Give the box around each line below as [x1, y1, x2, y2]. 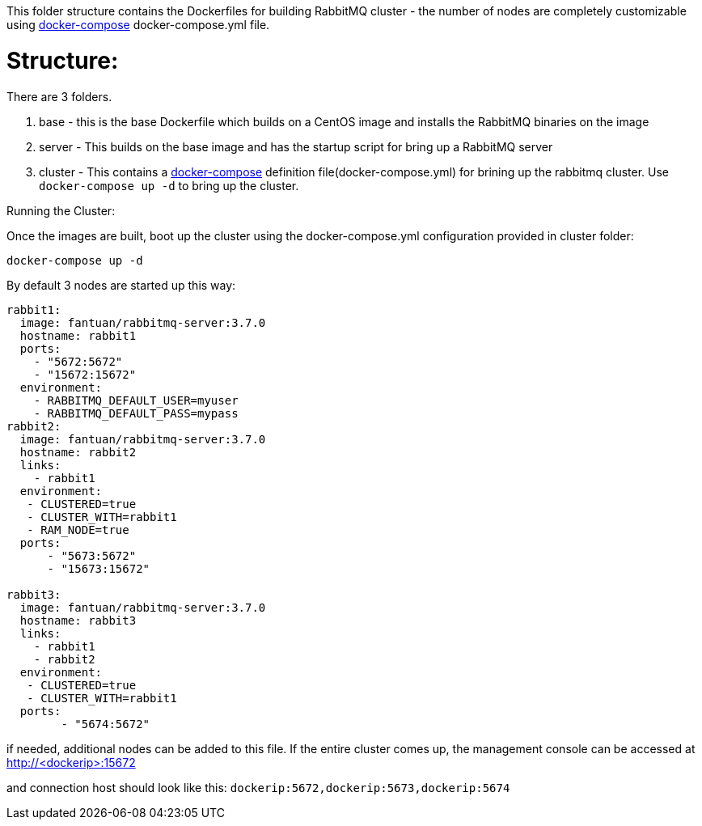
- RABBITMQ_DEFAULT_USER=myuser [33, 393, 239, 407]
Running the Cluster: [6, 203, 116, 218]
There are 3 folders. [6, 89, 112, 104]
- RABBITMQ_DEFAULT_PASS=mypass [33, 406, 239, 420]
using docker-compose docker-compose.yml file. [6, 18, 270, 32]
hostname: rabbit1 [19, 328, 137, 342]
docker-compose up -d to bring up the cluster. [39, 178, 299, 193]
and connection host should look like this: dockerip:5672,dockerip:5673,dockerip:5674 [6, 780, 510, 794]
